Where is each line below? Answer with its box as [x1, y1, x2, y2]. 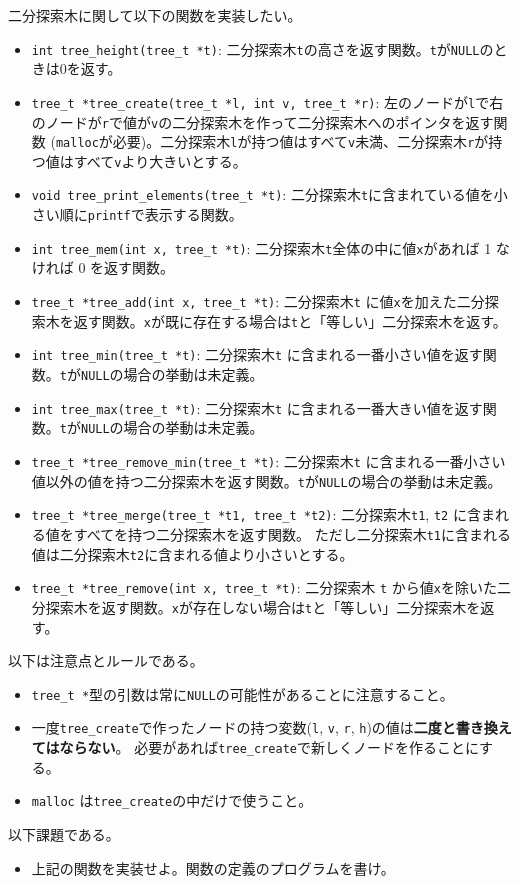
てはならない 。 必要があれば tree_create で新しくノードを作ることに [31, 737, 480, 758]
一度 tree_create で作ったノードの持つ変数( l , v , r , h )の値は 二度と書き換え [31, 717, 512, 738]
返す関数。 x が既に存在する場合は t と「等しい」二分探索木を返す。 [73, 310, 507, 331]
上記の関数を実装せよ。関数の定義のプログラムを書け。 [31, 857, 395, 878]
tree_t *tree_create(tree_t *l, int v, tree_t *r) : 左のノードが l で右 [31, 91, 504, 112]
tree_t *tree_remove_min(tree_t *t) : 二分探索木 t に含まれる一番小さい [31, 450, 506, 471]
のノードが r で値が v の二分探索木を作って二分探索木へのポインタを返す [31, 111, 494, 132]
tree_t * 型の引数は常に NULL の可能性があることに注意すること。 [31, 683, 454, 704]
